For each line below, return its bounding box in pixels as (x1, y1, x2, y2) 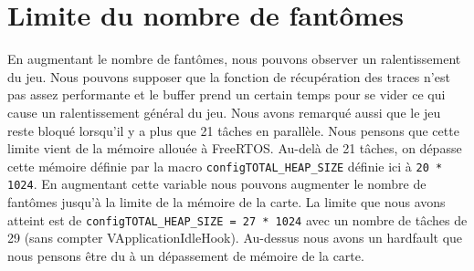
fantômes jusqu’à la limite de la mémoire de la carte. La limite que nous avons (7, 193, 446, 211)
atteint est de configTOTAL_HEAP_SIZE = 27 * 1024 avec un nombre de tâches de (7, 210, 468, 229)
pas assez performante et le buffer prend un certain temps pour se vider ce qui (7, 85, 446, 104)
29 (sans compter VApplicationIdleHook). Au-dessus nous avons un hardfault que (7, 228, 463, 247)
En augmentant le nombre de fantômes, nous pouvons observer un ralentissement (7, 49, 461, 68)
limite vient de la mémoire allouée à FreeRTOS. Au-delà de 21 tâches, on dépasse (7, 139, 462, 158)
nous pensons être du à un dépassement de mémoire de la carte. (7, 245, 364, 265)
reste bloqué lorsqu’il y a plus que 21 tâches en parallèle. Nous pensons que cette (7, 120, 459, 140)
